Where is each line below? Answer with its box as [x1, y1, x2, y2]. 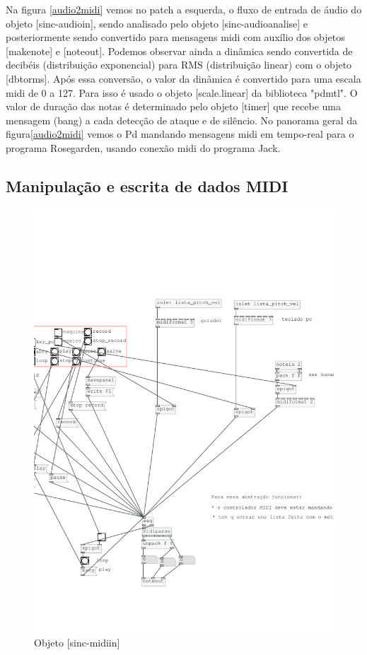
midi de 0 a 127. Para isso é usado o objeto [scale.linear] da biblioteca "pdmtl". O [6, 85, 358, 100]
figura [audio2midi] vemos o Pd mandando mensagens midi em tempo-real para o [6, 126, 354, 141]
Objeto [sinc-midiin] [34, 635, 120, 650]
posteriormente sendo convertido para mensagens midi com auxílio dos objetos [6, 30, 345, 45]
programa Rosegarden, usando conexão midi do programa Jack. [6, 140, 281, 155]
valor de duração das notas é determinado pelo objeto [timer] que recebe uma [6, 99, 341, 114]
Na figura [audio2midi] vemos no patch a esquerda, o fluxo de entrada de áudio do [6, 2, 362, 16]
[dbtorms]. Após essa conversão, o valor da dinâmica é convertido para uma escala [6, 71, 361, 85]
